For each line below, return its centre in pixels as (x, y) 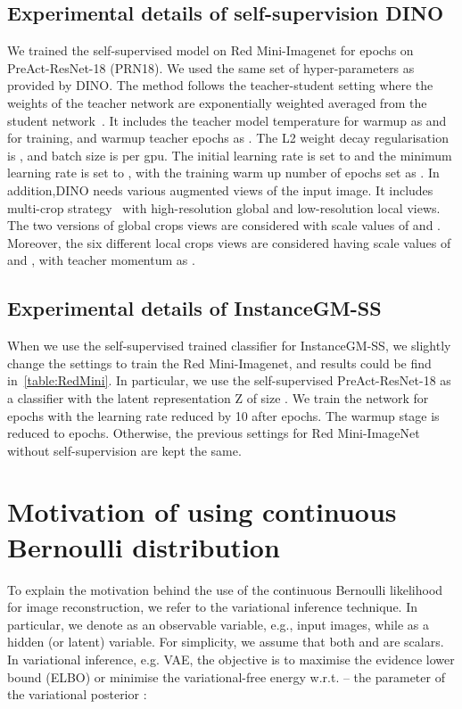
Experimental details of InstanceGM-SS (194, 308)
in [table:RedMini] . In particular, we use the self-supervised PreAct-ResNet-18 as (229, 380)
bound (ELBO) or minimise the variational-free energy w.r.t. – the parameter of (226, 676)
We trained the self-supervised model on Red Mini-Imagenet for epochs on (210, 50)
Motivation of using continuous (202, 511)
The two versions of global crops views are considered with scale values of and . (224, 225)
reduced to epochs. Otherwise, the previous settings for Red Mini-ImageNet (214, 433)
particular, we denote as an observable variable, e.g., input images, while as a (218, 624)
